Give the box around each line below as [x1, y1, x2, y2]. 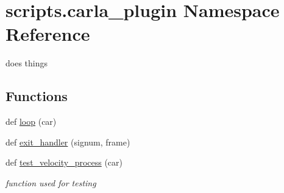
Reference [5, 21, 90, 46]
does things [5, 57, 48, 69]
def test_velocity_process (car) [5, 156, 123, 169]
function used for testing [5, 176, 96, 189]
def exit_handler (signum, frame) [5, 135, 130, 148]
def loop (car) [5, 115, 57, 128]
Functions [5, 86, 68, 105]
